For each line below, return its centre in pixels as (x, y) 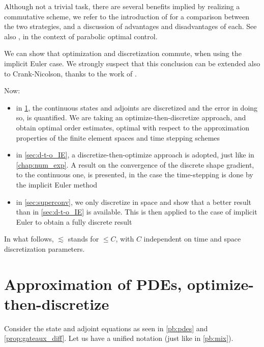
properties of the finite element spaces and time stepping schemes (118, 137)
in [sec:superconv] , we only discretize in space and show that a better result (134, 202)
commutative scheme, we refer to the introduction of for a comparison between (127, 16)
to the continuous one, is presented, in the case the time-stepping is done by (135, 175)
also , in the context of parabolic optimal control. (81, 36)
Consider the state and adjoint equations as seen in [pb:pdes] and (106, 328)
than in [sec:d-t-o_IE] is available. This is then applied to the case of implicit (137, 212)
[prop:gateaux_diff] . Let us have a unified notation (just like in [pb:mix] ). (119, 338)
